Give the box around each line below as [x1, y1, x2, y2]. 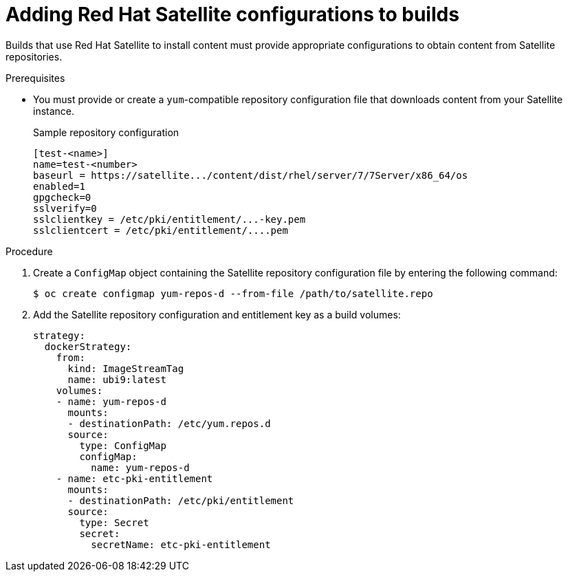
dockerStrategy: [44, 340, 132, 352]
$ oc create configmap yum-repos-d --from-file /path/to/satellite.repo [33, 287, 433, 299]
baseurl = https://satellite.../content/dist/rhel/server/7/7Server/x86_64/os [33, 169, 468, 181]
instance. [33, 105, 75, 117]
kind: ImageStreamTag [67, 362, 184, 374]
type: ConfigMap [79, 439, 166, 451]
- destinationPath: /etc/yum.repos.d [67, 417, 271, 429]
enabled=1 [33, 180, 85, 192]
